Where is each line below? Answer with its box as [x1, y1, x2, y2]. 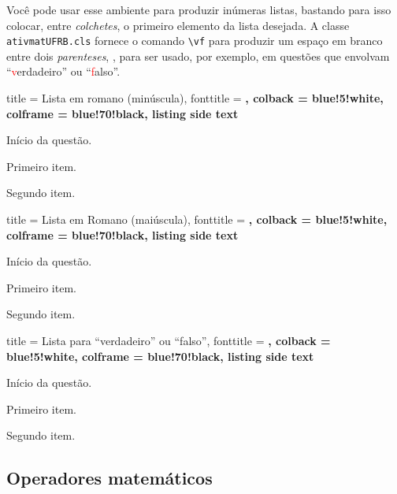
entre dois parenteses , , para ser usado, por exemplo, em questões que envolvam [6, 47, 390, 64]
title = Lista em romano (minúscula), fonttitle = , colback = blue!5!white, [6, 90, 384, 106]
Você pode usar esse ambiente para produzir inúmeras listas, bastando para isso [6, 2, 391, 17]
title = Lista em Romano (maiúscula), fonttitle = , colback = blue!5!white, [6, 211, 388, 227]
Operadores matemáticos [6, 466, 213, 490]
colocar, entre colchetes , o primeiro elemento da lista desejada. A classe [6, 17, 350, 33]
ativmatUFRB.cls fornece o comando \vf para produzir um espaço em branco [6, 32, 383, 49]
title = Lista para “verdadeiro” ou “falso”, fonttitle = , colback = [6, 332, 331, 348]
